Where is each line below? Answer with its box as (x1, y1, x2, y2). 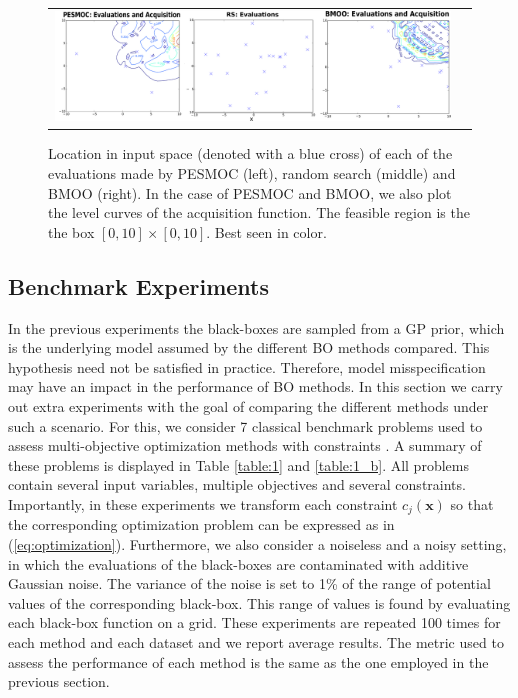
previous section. (8, 671, 110, 692)
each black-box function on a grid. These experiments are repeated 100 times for (8, 612, 501, 633)
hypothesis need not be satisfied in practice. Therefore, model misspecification (8, 356, 486, 377)
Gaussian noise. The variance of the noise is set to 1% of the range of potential (8, 573, 491, 594)
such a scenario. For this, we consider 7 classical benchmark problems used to (8, 415, 483, 436)
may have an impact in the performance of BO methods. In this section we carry (8, 376, 503, 397)
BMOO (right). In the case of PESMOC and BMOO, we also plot (48, 182, 452, 203)
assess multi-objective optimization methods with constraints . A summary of (8, 435, 482, 456)
